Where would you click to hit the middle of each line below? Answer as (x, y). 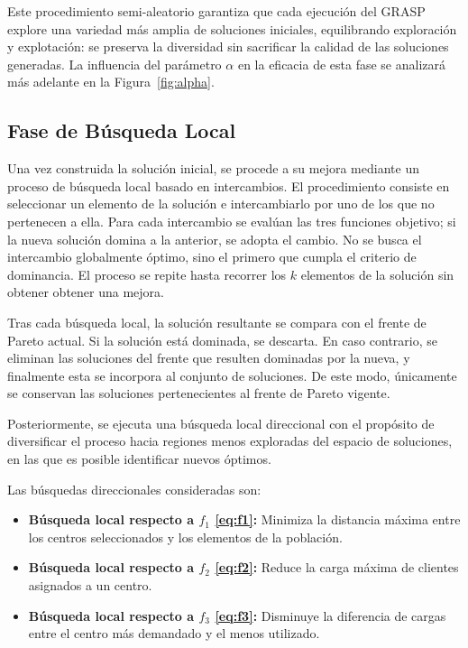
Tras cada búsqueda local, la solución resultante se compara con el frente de (217, 322)
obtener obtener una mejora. (86, 292)
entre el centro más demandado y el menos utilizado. (174, 633)
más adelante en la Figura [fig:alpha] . (111, 82)
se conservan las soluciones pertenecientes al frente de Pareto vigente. (199, 393)
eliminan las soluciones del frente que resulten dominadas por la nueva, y (209, 358)
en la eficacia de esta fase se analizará (341, 64)
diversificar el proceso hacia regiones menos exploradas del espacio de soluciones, (230, 441)
